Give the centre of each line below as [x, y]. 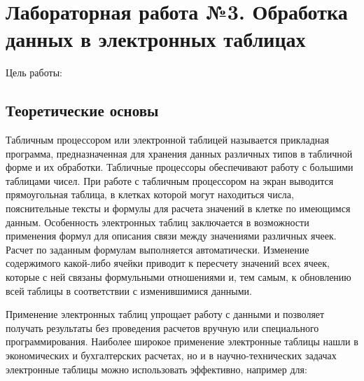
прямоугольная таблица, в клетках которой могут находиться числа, [150, 194]
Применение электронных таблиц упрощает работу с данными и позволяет [165, 314]
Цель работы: [34, 72]
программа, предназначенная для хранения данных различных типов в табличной [179, 153]
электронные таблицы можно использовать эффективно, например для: [156, 369]
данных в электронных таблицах [156, 39]
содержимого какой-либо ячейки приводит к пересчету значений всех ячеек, [168, 263]
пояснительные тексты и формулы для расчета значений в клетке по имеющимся [178, 208]
